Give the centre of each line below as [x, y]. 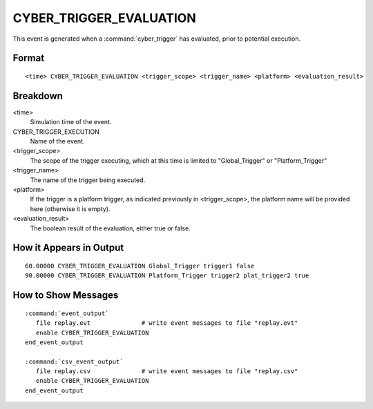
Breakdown [38, 96]
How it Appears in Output [68, 248]
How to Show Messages [66, 296]
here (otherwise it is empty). [70, 209]
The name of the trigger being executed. [88, 180]
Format [29, 58]
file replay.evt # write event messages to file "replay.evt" [167, 323]
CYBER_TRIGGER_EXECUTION [56, 132]
